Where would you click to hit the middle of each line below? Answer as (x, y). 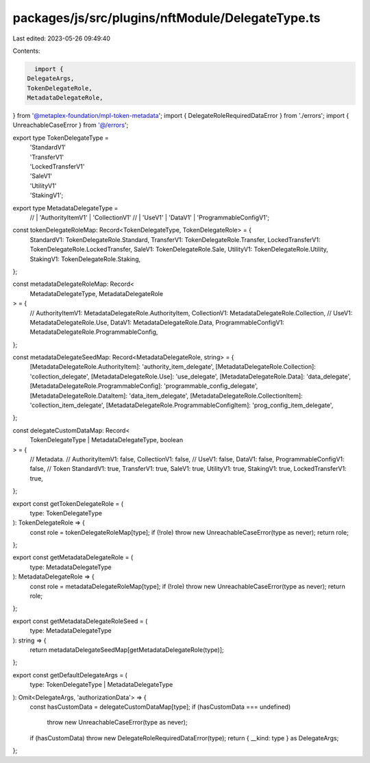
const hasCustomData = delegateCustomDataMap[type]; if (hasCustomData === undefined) (160, 707)
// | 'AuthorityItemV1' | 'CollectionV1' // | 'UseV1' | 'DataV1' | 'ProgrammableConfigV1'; (150, 217)
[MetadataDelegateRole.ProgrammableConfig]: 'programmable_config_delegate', (144, 386)
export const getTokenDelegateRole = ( (68, 503)
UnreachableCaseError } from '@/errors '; (71, 125)
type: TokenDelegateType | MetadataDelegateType (101, 685)
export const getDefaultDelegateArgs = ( (70, 675)
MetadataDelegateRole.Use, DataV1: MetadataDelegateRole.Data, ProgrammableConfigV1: (157, 322)
